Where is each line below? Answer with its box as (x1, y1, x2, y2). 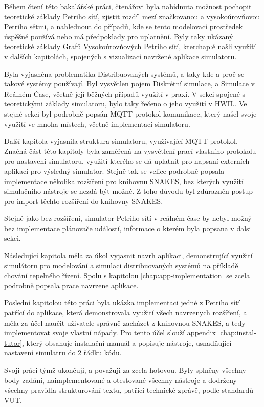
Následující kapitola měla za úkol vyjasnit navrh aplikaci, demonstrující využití (4, 250, 253, 261)
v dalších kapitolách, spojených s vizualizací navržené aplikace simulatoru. (4, 51, 237, 61)
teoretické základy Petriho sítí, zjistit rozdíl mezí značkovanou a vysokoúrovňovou (4, 11, 260, 21)
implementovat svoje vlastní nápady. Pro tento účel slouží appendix (4, 327, 216, 338)
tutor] (4, 337, 23, 348)
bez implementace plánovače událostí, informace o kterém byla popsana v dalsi (4, 222, 251, 233)
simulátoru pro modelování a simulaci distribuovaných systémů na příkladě (4, 260, 238, 270)
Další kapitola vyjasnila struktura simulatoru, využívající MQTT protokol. (4, 135, 238, 146)
